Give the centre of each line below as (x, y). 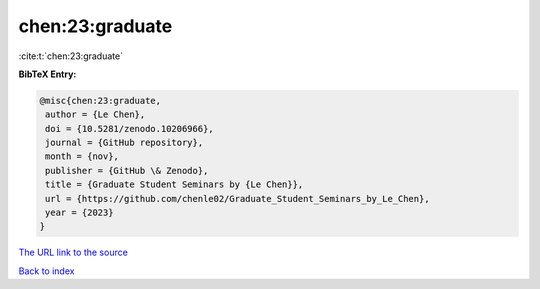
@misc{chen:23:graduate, (100, 100)
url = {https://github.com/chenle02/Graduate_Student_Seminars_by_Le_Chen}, (237, 198)
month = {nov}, (82, 156)
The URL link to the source (73, 252)
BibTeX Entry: (47, 74)
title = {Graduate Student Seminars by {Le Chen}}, (174, 184)
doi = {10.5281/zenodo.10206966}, (129, 128)
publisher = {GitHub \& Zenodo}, (127, 170)
